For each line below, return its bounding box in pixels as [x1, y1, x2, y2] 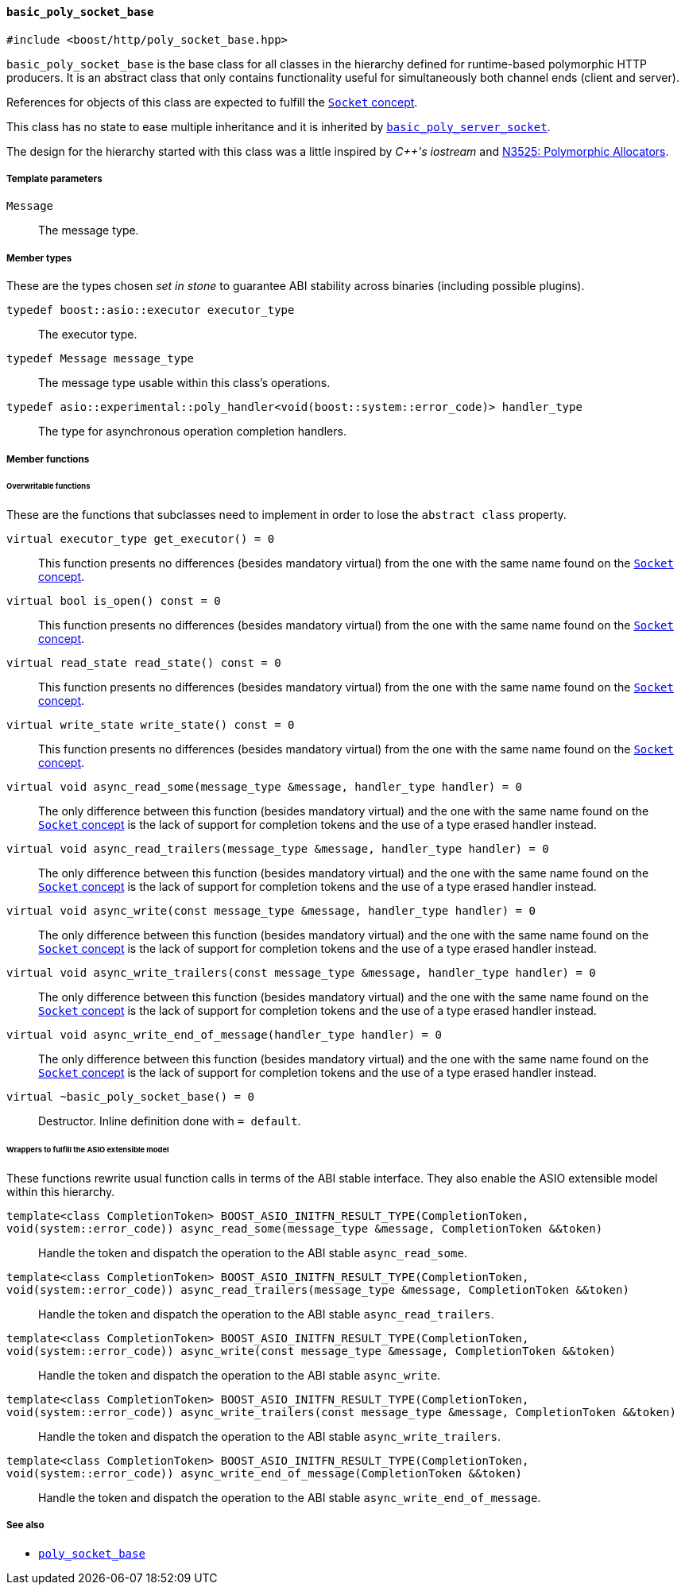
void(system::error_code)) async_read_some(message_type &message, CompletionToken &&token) [6, 1221, 603, 1235]
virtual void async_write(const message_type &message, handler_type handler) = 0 [6, 904, 536, 918]
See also [6, 1519, 45, 1531]
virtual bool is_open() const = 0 [6, 594, 221, 608]
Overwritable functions [6, 482, 91, 491]
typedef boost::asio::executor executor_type [6, 304, 295, 317]
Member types [6, 252, 72, 264]
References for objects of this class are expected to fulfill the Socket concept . [6, 95, 418, 109]
